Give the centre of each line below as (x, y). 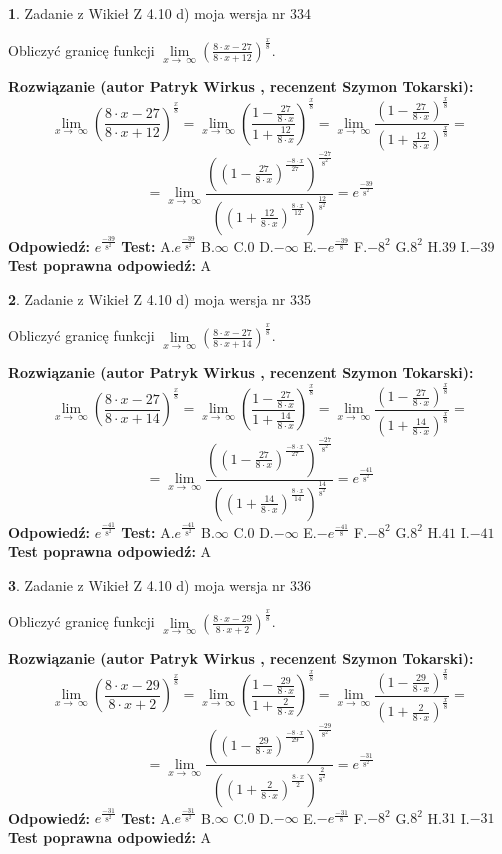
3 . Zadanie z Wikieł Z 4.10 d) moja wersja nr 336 (160, 584)
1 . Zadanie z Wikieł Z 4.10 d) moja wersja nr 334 (160, 13)
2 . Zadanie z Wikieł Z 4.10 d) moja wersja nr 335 (160, 298)
